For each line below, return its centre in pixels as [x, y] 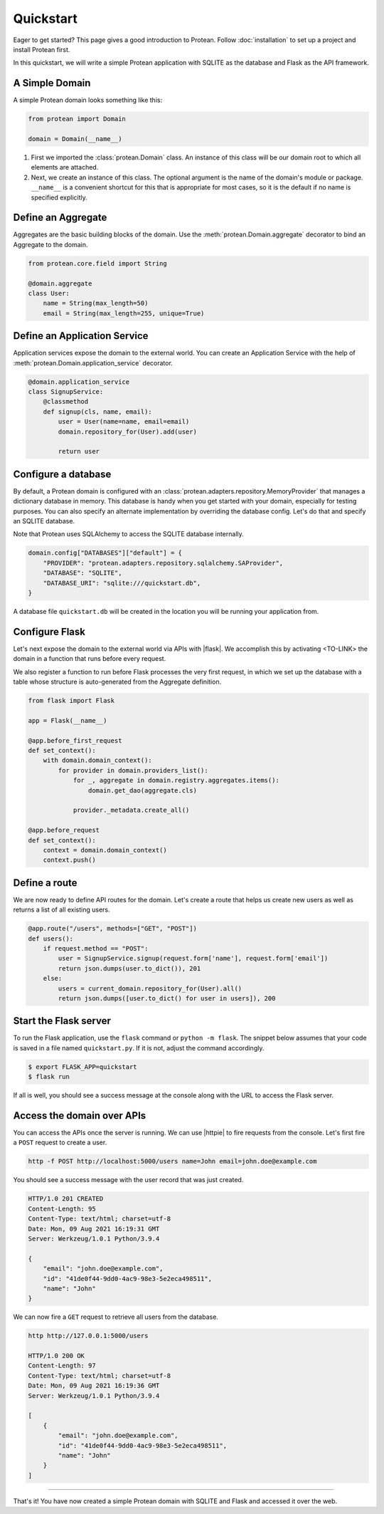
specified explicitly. [59, 197]
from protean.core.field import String [97, 263]
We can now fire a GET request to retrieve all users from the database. [116, 1317]
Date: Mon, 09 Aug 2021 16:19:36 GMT [94, 1386]
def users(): [51, 939]
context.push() [69, 860]
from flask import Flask [71, 701]
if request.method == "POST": [96, 948]
